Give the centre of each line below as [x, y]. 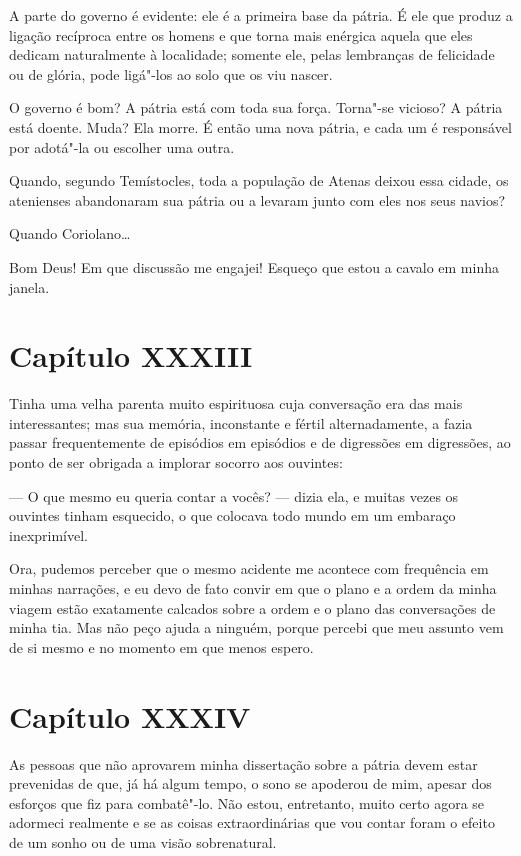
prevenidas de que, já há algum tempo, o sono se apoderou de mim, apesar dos [250, 783]
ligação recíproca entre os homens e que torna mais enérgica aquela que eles [241, 34]
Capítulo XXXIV [130, 715]
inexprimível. [49, 534]
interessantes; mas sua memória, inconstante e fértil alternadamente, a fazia [241, 422]
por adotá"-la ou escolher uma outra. [122, 146]
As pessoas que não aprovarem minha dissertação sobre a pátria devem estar [243, 763]
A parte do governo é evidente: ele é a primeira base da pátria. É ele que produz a [261, 15]
